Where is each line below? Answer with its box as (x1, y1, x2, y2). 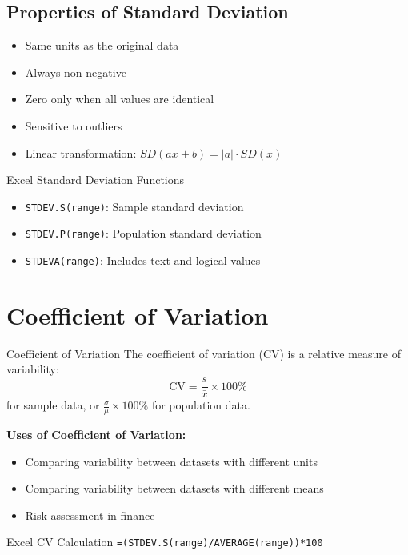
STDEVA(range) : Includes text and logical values (25, 252, 261, 269)
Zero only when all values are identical (25, 90, 214, 107)
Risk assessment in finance (25, 506, 155, 523)
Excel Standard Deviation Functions (6, 171, 185, 188)
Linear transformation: (25, 144, 137, 161)
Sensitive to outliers (25, 117, 122, 134)
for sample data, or (6, 397, 100, 413)
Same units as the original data (25, 37, 179, 54)
